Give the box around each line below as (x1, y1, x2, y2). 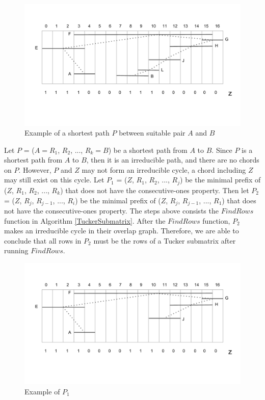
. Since (211, 144, 232, 155)
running (4, 245, 29, 256)
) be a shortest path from (108, 144, 188, 155)
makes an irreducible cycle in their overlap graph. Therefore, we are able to (4, 225, 239, 236)
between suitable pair (119, 127, 185, 138)
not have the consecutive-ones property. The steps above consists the (4, 205, 219, 216)
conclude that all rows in (4, 235, 82, 246)
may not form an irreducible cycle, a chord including (82, 164, 246, 175)
